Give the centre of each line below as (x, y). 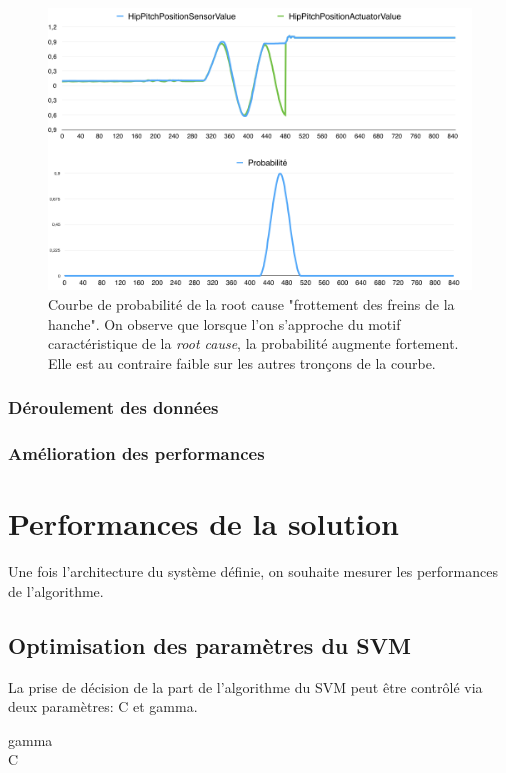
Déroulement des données (113, 407)
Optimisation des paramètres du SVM (209, 644)
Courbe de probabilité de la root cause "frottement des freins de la (251, 303)
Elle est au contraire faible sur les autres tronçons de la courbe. (242, 362)
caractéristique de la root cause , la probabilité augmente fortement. (253, 343)
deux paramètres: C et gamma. (103, 706)
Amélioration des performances (136, 453)
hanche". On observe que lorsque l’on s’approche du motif (224, 323)
